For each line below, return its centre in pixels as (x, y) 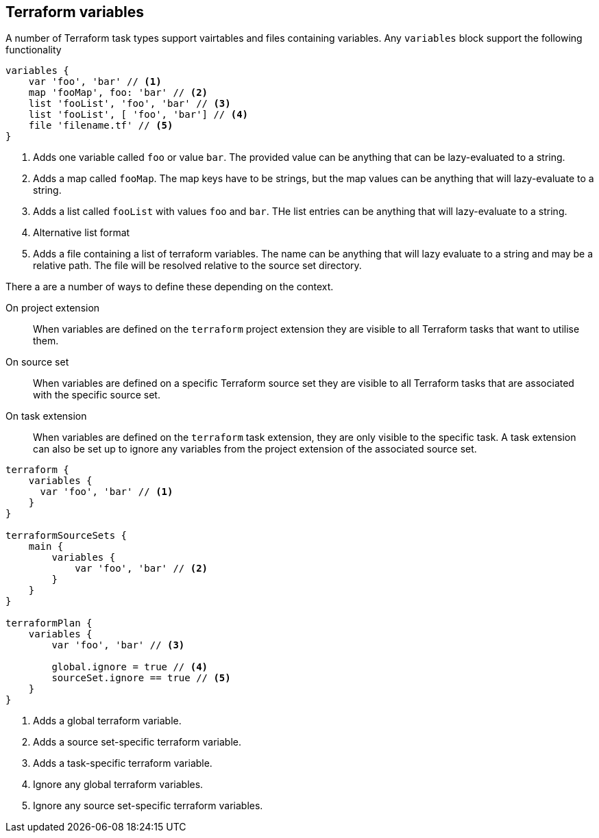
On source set (37, 362)
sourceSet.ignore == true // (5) (141, 678)
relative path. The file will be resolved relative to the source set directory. (197, 266)
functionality (34, 50)
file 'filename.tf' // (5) (101, 126)
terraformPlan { (49, 623)
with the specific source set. (97, 395)
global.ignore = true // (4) (130, 667)
